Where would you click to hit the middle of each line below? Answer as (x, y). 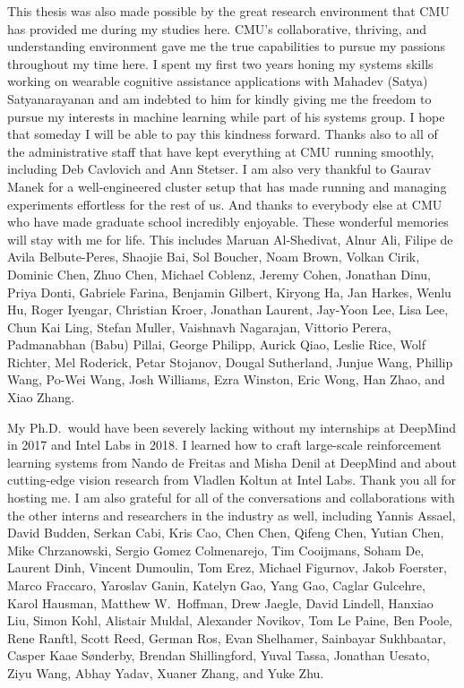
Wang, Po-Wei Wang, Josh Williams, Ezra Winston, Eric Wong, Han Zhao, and (226, 379)
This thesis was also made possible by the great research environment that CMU (228, 11)
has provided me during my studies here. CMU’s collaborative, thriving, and (217, 28)
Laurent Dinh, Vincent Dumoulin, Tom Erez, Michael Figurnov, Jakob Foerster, (227, 568)
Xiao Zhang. (41, 397)
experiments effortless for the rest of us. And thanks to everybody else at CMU (225, 204)
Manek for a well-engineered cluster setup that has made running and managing (227, 186)
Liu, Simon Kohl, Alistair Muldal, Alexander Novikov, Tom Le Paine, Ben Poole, (230, 620)
